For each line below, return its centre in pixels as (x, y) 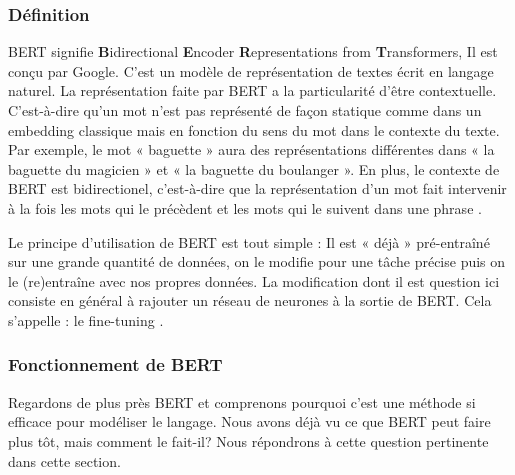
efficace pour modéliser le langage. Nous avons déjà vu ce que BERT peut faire (249, 421)
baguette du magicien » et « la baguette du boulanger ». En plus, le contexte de (254, 168)
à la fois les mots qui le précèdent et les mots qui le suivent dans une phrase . (245, 207)
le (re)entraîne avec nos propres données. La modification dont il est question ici (254, 280)
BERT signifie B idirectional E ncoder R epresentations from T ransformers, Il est (253, 51)
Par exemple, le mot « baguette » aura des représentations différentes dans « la (251, 149)
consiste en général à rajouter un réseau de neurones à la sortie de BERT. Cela (250, 300)
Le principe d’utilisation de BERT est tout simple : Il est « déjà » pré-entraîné (249, 241)
